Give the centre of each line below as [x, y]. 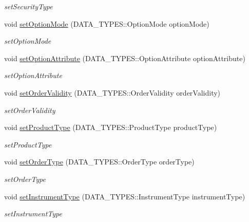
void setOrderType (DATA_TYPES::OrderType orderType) [99, 162]
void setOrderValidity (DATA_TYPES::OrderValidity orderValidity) [112, 92]
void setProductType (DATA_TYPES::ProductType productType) [111, 127]
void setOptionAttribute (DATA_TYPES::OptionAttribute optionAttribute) [125, 58]
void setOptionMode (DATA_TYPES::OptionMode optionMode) [107, 23]
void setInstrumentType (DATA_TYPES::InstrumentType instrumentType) [125, 196]
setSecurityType [28, 6]
